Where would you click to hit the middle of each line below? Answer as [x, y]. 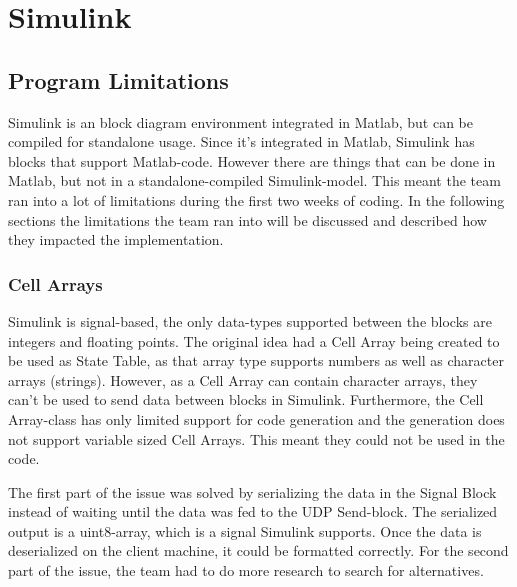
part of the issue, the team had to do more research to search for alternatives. [246, 570]
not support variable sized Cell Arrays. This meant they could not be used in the [256, 438]
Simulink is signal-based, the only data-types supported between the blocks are [250, 320]
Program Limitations [118, 79]
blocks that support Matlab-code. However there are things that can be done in [252, 160]
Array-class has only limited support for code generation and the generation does [256, 418]
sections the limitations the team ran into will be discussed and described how [247, 219]
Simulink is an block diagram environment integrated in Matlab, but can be [240, 121]
